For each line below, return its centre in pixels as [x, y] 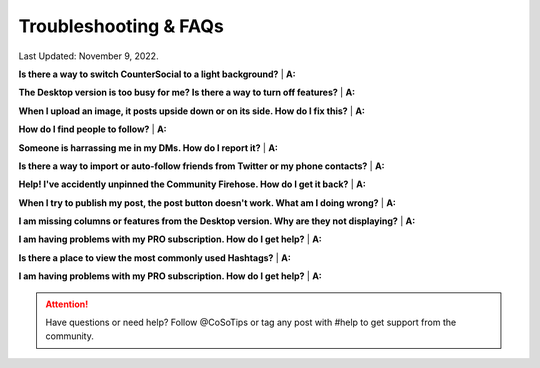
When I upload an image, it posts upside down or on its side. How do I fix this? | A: [191, 111]
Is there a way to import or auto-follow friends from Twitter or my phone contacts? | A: [201, 166]
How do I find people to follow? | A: [92, 129]
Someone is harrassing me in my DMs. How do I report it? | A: [148, 147]
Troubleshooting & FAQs [121, 26]
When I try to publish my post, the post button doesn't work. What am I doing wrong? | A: [207, 202]
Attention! [67, 304]
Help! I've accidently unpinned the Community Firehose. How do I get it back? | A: [192, 184]
